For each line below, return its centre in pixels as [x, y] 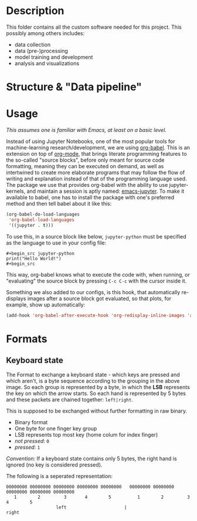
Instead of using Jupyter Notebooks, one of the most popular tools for [91, 141]
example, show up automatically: [46, 304]
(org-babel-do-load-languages [43, 214]
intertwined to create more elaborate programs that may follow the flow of [96, 173]
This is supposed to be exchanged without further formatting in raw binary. [97, 411]
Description [35, 11]
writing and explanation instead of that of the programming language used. [96, 179]
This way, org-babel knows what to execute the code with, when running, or [98, 274]
